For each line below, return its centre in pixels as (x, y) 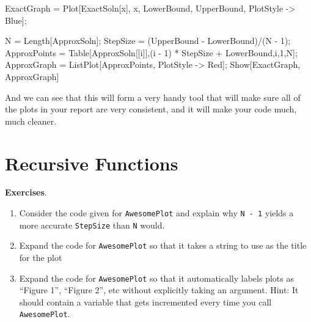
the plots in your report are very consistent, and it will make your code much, (151, 109)
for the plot (41, 258)
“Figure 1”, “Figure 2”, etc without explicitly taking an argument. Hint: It (159, 290)
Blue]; (16, 20)
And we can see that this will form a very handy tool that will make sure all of (153, 97)
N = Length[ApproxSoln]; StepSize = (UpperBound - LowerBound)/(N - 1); (148, 41)
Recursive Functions (92, 163)
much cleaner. (31, 121)
